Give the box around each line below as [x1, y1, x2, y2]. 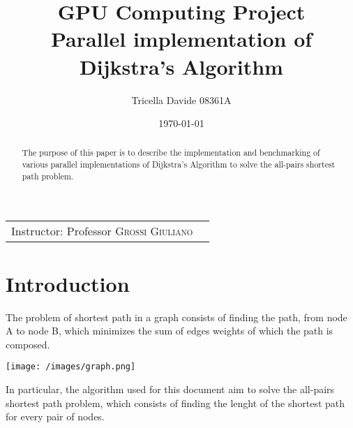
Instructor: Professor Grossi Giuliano [11, 223, 193, 239]
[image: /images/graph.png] [6, 362, 136, 372]
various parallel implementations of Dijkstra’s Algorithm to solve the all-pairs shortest [22, 158, 336, 170]
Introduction [6, 269, 130, 297]
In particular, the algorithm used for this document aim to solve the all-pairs [6, 382, 335, 397]
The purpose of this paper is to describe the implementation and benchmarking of [22, 147, 320, 158]
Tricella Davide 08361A [131, 92, 232, 107]
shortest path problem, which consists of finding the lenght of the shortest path [6, 395, 345, 410]
